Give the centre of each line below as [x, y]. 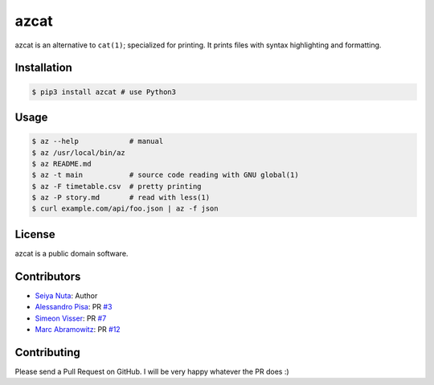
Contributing [47, 352]
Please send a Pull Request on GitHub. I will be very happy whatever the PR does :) [152, 371]
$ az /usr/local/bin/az [79, 152]
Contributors [48, 276]
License [35, 234]
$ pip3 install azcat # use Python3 [104, 92]
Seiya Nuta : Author [66, 295]
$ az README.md [61, 164]
